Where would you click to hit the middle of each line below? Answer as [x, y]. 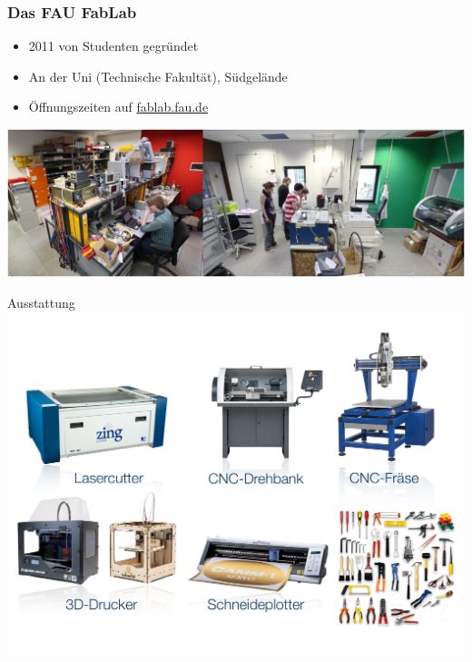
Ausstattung [41, 302]
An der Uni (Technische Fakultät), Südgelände [158, 76]
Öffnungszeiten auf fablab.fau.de [118, 107]
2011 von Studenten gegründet [113, 46]
